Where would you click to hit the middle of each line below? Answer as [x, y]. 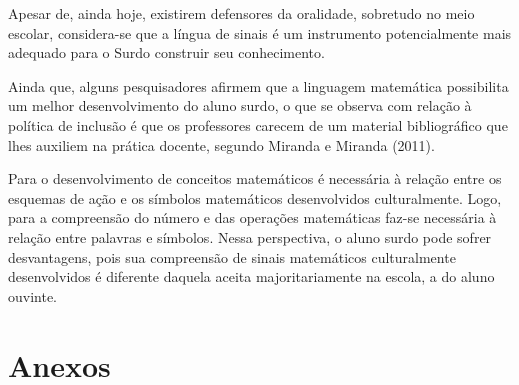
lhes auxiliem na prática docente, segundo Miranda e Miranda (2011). [221, 144]
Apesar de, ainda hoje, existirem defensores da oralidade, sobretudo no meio [241, 13]
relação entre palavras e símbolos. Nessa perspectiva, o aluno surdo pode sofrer [250, 236]
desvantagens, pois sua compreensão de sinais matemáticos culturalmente [232, 256]
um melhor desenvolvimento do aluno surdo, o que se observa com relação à [240, 105]
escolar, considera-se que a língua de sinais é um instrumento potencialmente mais [260, 32]
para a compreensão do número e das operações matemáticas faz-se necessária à [252, 217]
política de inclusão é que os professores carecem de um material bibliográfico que [258, 124]
